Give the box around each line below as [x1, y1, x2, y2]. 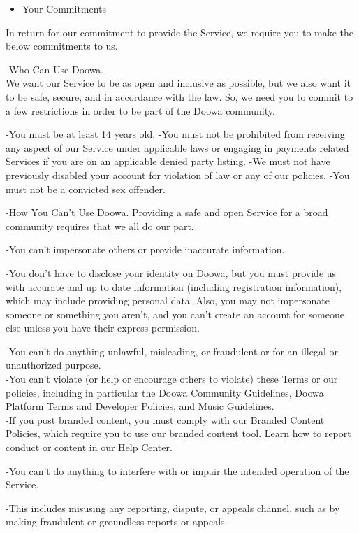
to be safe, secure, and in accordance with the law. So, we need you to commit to [6, 89, 353, 104]
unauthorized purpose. [6, 357, 101, 372]
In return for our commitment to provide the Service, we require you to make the [6, 24, 354, 39]
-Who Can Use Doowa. [6, 62, 104, 76]
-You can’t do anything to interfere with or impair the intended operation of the [6, 463, 349, 478]
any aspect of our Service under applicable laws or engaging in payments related [6, 140, 349, 155]
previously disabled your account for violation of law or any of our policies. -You [6, 167, 350, 182]
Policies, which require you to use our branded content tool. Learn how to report [6, 426, 351, 441]
